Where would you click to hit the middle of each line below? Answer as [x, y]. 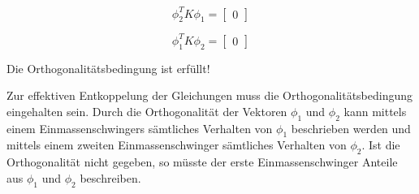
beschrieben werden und [351, 128]
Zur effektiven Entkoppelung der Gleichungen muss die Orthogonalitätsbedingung [210, 95]
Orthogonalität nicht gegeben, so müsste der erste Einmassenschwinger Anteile [202, 162]
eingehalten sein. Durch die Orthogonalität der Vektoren [147, 111]
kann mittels [375, 111]
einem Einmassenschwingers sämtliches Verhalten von [140, 128]
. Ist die [381, 145]
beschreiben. [110, 177]
